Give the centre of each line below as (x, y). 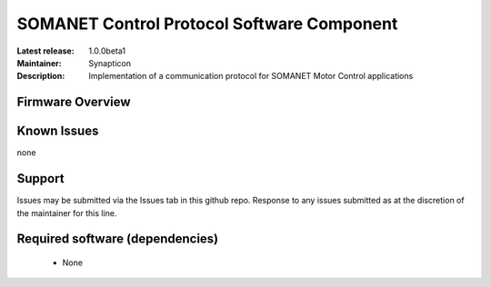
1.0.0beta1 (107, 51)
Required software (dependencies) (118, 239)
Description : (41, 76)
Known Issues (58, 131)
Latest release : (45, 51)
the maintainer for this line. (67, 213)
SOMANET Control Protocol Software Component (207, 24)
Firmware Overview (74, 102)
